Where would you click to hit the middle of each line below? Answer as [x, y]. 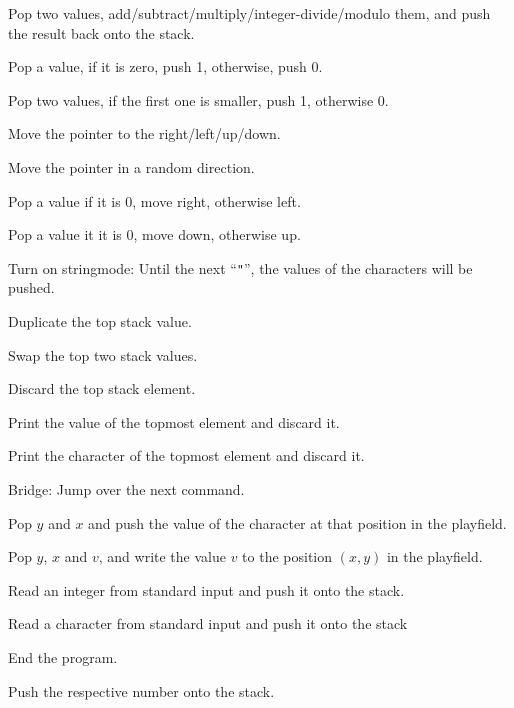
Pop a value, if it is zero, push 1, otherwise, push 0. [165, 66]
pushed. [31, 287]
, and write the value [162, 556]
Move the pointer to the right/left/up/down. [144, 133]
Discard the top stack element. [102, 388]
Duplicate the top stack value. [100, 321]
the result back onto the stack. [101, 32]
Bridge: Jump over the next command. [126, 488]
